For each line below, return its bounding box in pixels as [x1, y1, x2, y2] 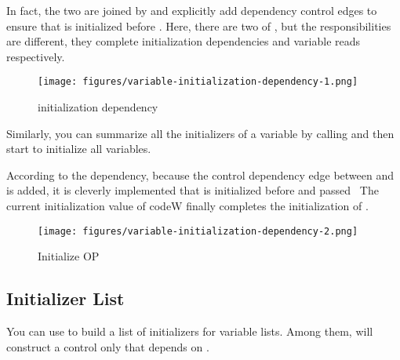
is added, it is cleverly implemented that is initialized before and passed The [6, 182, 379, 198]
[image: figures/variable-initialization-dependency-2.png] [38, 225, 358, 237]
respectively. [6, 48, 65, 64]
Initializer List [6, 286, 125, 311]
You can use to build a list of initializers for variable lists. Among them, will [6, 323, 373, 340]
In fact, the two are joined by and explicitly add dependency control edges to [6, 2, 377, 18]
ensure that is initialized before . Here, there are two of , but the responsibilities [6, 17, 391, 34]
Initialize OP [38, 248, 100, 264]
